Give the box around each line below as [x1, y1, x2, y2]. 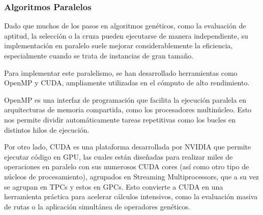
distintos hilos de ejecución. [4, 124, 90, 135]
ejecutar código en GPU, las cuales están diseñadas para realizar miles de [4, 151, 233, 162]
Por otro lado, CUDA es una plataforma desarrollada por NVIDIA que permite [4, 141, 251, 152]
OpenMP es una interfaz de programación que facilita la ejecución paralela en [4, 94, 247, 105]
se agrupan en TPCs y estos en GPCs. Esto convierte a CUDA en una [4, 181, 223, 192]
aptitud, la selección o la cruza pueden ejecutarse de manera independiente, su [4, 30, 248, 41]
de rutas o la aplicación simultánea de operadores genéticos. [4, 201, 190, 211]
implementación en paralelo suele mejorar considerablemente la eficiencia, [4, 40, 233, 51]
